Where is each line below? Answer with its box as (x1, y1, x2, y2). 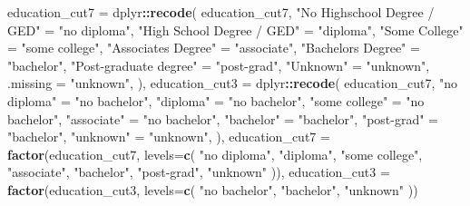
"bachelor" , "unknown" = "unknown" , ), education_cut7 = (7, 127, 330, 146)
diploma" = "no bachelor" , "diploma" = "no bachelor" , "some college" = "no (7, 91, 425, 110)
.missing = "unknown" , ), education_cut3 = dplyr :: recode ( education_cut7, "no (7, 74, 458, 93)
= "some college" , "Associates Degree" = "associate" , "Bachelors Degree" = (7, 38, 420, 57)
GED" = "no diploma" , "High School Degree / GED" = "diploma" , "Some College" (7, 20, 464, 39)
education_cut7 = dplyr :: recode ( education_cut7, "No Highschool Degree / (7, 3, 435, 21)
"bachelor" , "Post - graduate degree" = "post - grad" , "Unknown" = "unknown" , (7, 55, 430, 74)
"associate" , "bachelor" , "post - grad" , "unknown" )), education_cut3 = (7, 162, 390, 181)
